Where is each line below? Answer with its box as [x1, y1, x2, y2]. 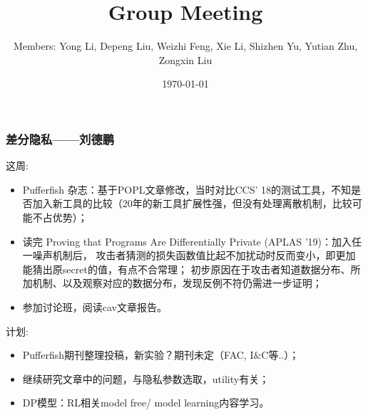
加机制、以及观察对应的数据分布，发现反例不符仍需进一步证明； [22, 275, 322, 290]
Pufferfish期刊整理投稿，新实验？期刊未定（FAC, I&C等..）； [22, 347, 300, 362]
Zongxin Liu [158, 52, 213, 67]
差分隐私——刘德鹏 [6, 130, 115, 147]
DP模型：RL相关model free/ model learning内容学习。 [22, 395, 270, 410]
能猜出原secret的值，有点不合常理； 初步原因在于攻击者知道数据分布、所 [22, 261, 361, 276]
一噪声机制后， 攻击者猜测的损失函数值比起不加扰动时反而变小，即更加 [22, 248, 356, 263]
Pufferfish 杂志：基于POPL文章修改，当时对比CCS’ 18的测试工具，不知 [22, 182, 351, 196]
